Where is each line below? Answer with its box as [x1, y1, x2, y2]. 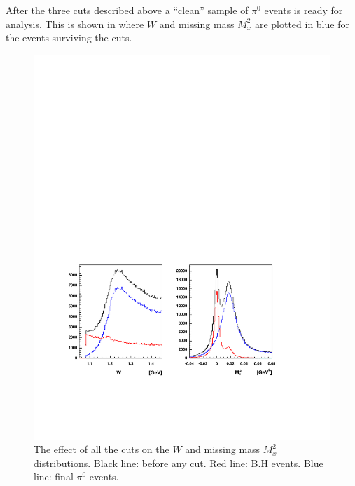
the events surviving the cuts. [6, 30, 132, 45]
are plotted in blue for [254, 16, 349, 31]
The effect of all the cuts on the [34, 442, 169, 457]
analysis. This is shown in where [6, 16, 144, 31]
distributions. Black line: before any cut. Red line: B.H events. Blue [34, 455, 323, 470]
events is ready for [264, 3, 343, 17]
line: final [34, 469, 74, 484]
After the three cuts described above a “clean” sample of [6, 3, 249, 17]
